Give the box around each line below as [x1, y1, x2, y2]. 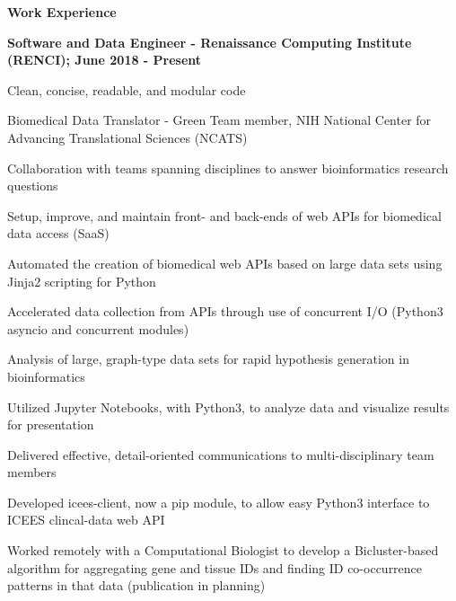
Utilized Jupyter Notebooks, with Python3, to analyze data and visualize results [7, 397, 450, 416]
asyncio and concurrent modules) [7, 319, 189, 338]
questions [7, 176, 58, 195]
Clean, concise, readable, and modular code [7, 80, 246, 99]
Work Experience [7, 3, 117, 21]
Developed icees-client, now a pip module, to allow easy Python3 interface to [7, 492, 430, 511]
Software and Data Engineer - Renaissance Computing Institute [7, 32, 412, 51]
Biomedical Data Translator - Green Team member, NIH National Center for [7, 110, 432, 129]
